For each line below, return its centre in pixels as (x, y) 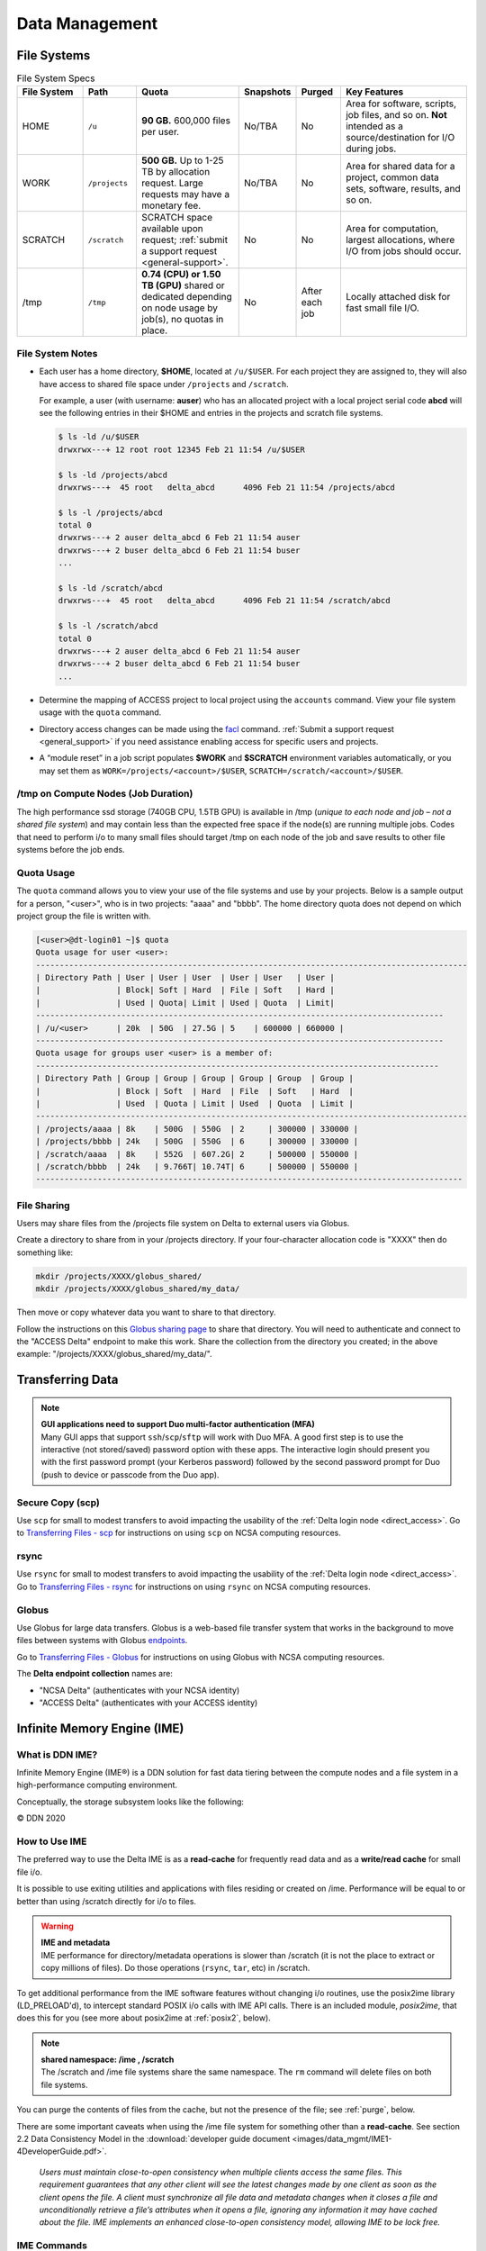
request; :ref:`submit (184, 240)
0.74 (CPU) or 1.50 (181, 275)
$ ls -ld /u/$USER (99, 437)
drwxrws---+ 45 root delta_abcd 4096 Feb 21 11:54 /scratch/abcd (224, 601)
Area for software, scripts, (401, 104)
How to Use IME (52, 1841)
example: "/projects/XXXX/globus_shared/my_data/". (114, 1354)
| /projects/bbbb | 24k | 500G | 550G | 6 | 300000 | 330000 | (197, 1142)
